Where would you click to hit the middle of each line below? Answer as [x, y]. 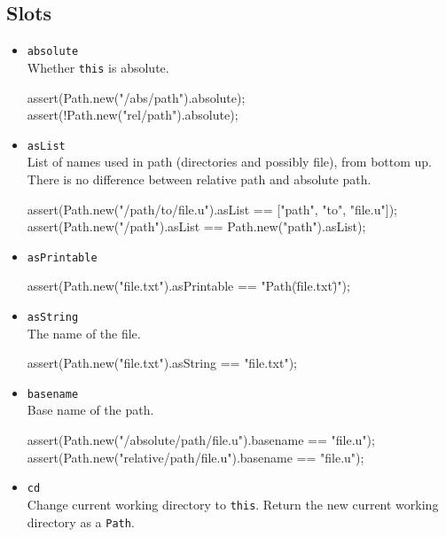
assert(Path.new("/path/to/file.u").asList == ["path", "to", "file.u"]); [212, 209]
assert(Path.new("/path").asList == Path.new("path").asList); [196, 226]
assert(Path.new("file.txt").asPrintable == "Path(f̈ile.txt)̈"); [188, 286]
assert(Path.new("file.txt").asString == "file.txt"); [162, 363]
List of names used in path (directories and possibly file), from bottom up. [229, 162]
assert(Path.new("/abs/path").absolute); [136, 97]
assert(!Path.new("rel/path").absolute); [133, 115]
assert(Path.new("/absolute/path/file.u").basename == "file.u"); [201, 440]
